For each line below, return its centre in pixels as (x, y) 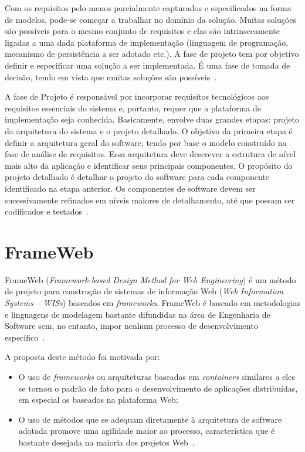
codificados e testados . (47, 211)
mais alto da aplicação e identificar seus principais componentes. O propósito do (149, 165)
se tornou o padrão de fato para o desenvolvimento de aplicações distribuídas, (158, 388)
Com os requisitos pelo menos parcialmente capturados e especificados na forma (148, 8)
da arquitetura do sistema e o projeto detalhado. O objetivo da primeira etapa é (149, 130)
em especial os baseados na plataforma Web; (98, 400)
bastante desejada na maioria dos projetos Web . (106, 442)
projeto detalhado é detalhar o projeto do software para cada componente (137, 177)
